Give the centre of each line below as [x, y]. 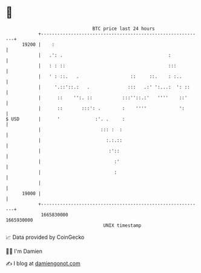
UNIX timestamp [122, 225]
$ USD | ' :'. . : [65, 119]
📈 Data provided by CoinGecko [45, 237]
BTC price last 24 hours [124, 29]
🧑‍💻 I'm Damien [24, 251]
